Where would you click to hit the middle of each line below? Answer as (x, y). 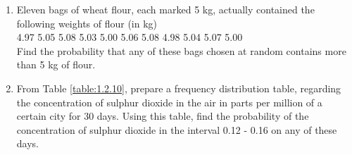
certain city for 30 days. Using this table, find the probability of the (163, 116)
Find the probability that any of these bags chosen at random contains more (181, 50)
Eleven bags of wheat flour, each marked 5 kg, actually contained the (165, 9)
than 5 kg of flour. (56, 64)
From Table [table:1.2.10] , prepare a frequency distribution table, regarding (179, 88)
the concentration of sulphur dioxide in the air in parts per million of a (169, 102)
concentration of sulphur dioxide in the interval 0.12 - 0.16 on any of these (177, 129)
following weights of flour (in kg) (87, 23)
